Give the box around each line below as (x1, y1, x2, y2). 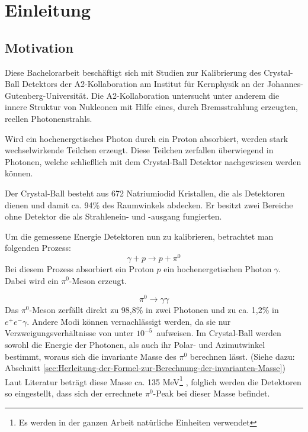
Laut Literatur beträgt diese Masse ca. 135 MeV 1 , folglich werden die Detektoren (5, 373, 301, 388)
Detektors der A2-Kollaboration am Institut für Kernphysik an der (22, 78, 265, 90)
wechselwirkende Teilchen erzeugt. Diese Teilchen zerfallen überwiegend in (5, 144, 274, 156)
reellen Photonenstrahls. (5, 112, 92, 124)
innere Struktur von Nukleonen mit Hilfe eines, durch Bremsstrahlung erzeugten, (5, 101, 299, 113)
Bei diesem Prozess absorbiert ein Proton (5, 262, 154, 275)
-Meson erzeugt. (69, 274, 127, 286)
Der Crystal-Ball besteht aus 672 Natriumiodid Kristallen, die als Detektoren (5, 186, 285, 199)
